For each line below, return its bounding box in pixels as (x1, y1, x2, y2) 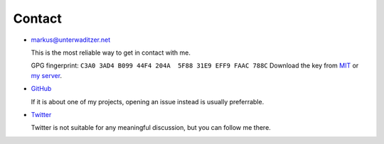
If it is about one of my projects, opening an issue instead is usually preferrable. (31, 97, 265, 106)
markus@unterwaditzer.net (31, 35, 111, 44)
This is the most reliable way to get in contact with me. (31, 48, 191, 57)
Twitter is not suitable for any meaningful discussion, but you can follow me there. (31, 123, 272, 132)
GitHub (31, 84, 52, 93)
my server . (31, 71, 63, 79)
